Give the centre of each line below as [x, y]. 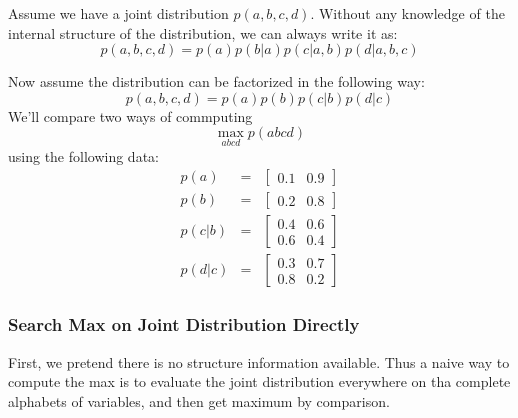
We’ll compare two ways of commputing [130, 115]
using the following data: [83, 155]
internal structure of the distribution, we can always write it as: [203, 32]
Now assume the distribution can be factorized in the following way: [216, 81]
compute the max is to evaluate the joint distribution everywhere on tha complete [259, 381]
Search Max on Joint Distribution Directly [184, 324]
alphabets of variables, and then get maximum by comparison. [199, 400]
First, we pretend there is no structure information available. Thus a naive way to [259, 361]
